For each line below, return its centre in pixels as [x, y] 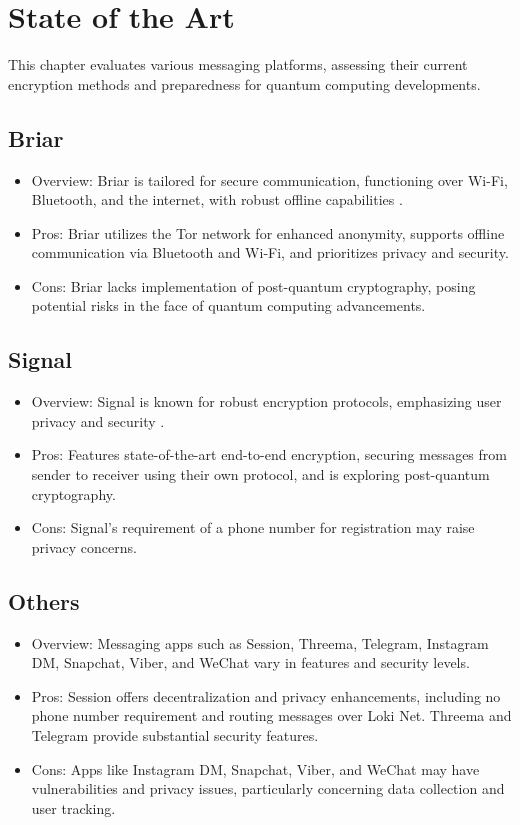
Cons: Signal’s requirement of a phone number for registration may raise [253, 527]
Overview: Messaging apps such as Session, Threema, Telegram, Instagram [260, 642]
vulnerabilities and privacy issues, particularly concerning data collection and [268, 788]
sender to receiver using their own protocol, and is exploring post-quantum [260, 474]
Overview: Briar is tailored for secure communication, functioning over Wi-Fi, [269, 179]
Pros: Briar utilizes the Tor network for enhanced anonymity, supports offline [268, 232]
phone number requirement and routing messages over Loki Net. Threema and [271, 715]
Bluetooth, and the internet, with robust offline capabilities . [217, 199]
